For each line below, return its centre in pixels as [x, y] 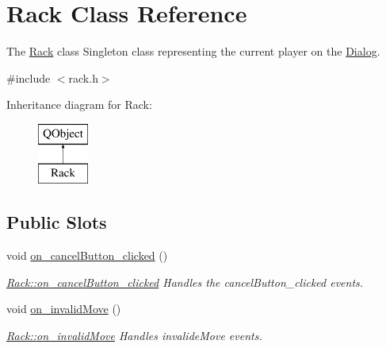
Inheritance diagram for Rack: [79, 104]
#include [29, 77]
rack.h [83, 77]
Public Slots [57, 222]
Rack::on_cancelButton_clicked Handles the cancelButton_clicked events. [185, 282]
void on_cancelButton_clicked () [87, 255]
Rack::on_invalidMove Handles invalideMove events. [134, 336]
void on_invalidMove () [64, 309]
